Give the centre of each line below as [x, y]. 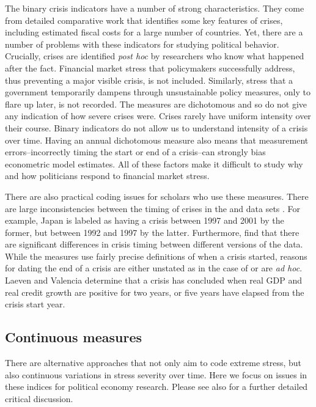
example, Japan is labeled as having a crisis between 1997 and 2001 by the [145, 220]
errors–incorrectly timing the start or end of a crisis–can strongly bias [135, 152]
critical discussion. [39, 398]
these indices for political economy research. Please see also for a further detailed [156, 387]
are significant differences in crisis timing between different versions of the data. [154, 244]
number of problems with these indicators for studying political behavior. [142, 44]
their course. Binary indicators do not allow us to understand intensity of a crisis [156, 127]
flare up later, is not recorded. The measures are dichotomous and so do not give [156, 104]
